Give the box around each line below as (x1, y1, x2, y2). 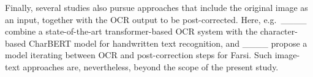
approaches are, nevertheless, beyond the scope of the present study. (23, 60, 279, 73)
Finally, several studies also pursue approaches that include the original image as (5, 1, 308, 13)
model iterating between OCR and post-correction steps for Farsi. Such (5, 49, 273, 61)
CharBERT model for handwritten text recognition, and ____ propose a (28, 36, 307, 49)
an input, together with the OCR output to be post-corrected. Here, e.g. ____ (5, 13, 307, 25)
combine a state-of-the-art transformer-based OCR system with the (5, 25, 258, 38)
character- (260, 25, 298, 38)
